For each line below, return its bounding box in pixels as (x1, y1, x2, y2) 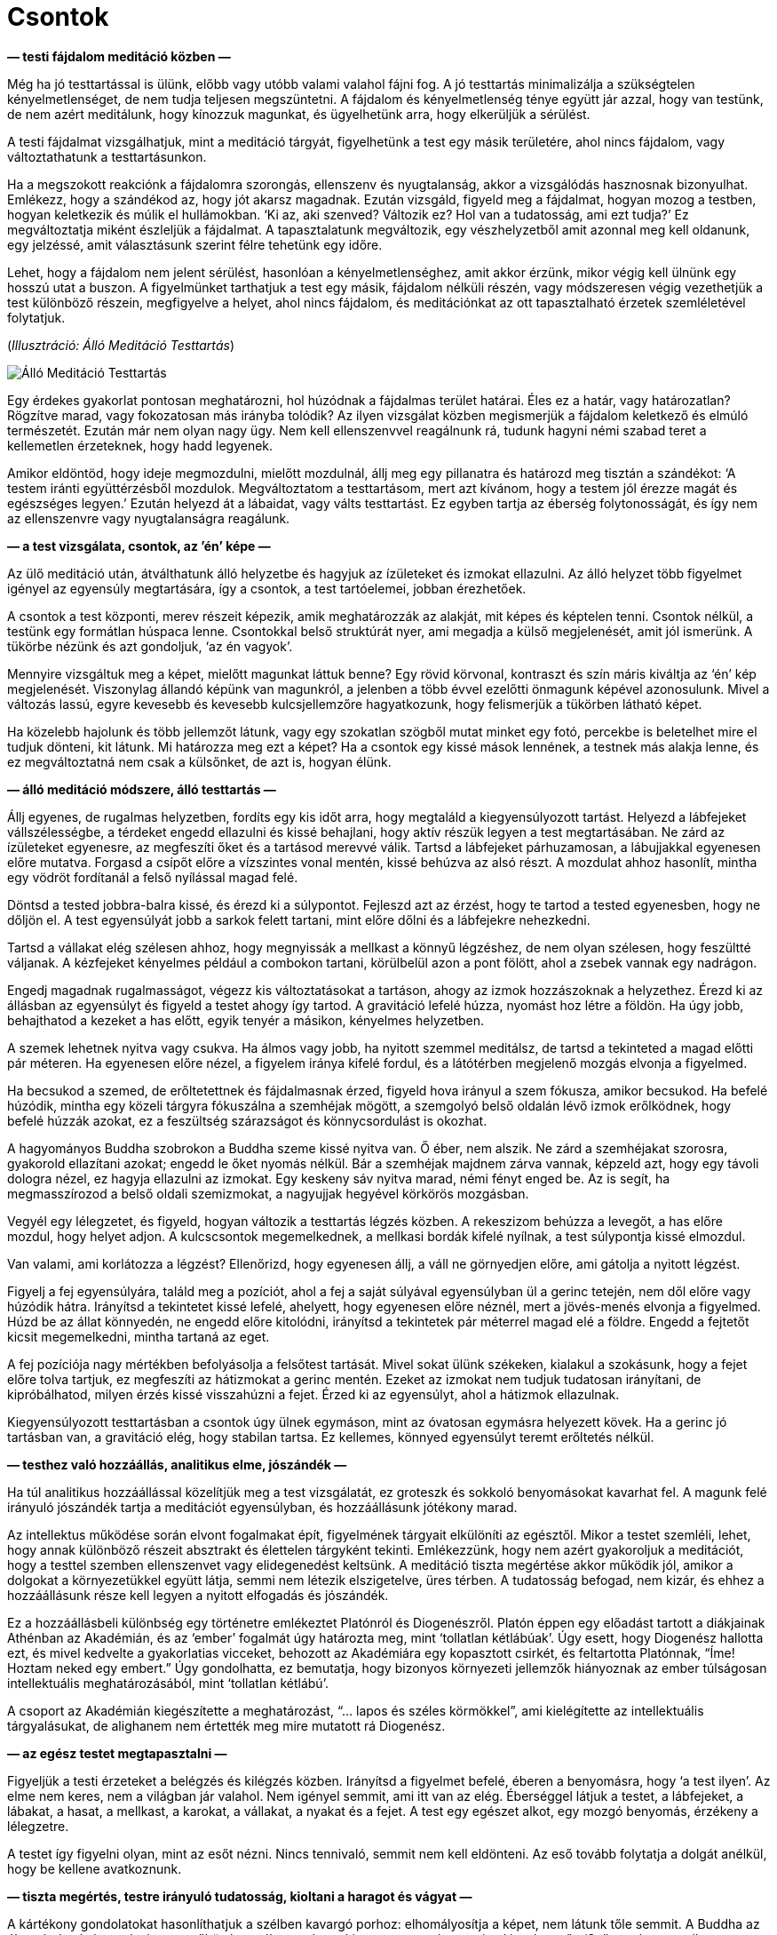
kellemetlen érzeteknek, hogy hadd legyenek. (7, 437, 274, 453)
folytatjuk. (7, 309, 66, 325)
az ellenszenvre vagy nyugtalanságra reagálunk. (7, 510, 290, 526)
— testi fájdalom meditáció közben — (7, 48, 231, 64)
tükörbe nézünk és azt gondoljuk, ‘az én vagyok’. (7, 638, 293, 654)
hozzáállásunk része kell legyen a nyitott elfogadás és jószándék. (7, 1587, 389, 1603)
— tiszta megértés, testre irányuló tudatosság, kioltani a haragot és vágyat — (7, 1888, 472, 1904)
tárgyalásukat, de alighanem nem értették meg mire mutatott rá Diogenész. (7, 1717, 446, 1733)
